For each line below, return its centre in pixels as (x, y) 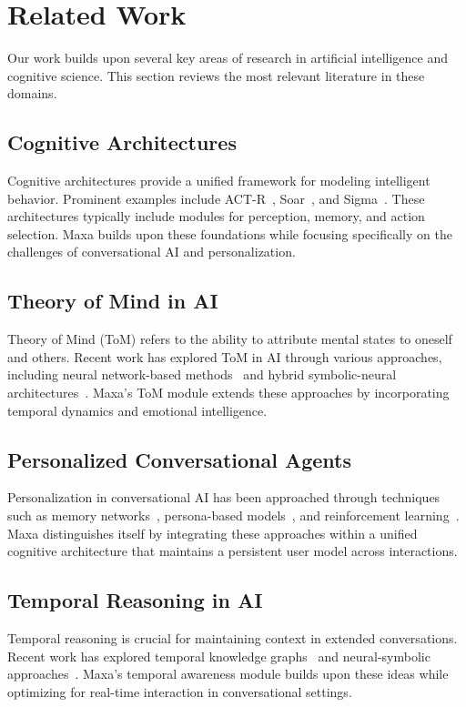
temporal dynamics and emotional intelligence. (137, 410)
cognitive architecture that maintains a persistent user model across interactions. (233, 551)
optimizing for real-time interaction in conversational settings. (180, 691)
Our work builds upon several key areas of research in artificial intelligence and (228, 58)
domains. (32, 93)
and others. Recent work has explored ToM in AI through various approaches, (225, 356)
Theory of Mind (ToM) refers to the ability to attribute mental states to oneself (230, 339)
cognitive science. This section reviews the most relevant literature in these (216, 75)
